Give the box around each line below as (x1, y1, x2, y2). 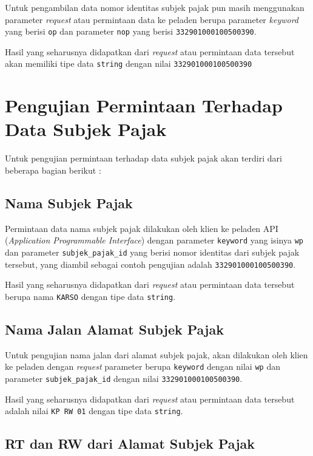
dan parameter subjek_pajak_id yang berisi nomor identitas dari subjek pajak (5, 246, 300, 259)
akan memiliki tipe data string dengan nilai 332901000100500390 (5, 57, 252, 70)
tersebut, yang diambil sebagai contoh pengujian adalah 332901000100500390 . (5, 257, 296, 270)
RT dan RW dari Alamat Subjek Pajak (5, 434, 255, 453)
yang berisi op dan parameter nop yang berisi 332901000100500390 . (5, 25, 257, 38)
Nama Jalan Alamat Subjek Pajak (5, 320, 224, 338)
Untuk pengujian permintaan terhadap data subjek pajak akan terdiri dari (5, 152, 282, 165)
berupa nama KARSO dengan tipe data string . (5, 290, 176, 302)
